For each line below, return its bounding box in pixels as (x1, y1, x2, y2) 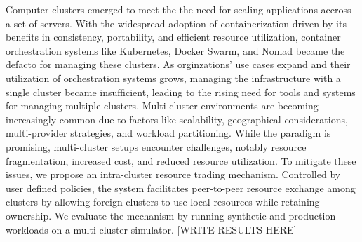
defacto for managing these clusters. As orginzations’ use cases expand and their (6, 57, 351, 72)
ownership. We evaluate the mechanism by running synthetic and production (6, 208, 336, 222)
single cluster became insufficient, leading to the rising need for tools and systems (6, 84, 356, 99)
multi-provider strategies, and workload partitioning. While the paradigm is (6, 126, 331, 140)
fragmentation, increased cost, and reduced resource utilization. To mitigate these (6, 153, 356, 168)
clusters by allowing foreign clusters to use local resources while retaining (6, 194, 320, 209)
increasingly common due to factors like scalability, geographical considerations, (6, 112, 348, 126)
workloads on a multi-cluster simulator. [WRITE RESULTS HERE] (6, 222, 297, 236)
